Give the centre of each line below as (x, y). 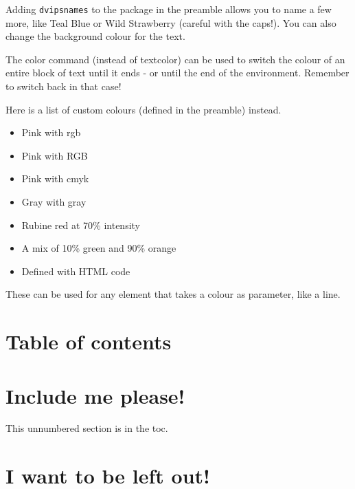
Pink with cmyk (55, 178)
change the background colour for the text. (95, 36)
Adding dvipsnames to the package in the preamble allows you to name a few (169, 9)
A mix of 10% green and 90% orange (99, 248)
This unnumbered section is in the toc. (87, 428)
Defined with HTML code (76, 271)
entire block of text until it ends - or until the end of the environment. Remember (177, 73)
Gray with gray (54, 202)
